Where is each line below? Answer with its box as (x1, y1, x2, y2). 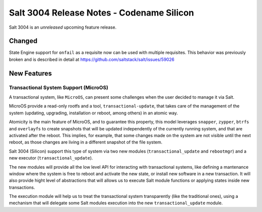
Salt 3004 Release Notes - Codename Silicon (9, 7, 194, 18)
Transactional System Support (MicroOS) (9, 84, 109, 91)
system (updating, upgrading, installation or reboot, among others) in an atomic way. (9, 110, 178, 116)
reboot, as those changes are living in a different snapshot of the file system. (9, 139, 163, 145)
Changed (9, 37, 37, 45)
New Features (9, 69, 52, 77)
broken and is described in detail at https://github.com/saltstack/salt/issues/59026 (9, 56, 175, 62)
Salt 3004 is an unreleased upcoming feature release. (9, 24, 116, 30)
